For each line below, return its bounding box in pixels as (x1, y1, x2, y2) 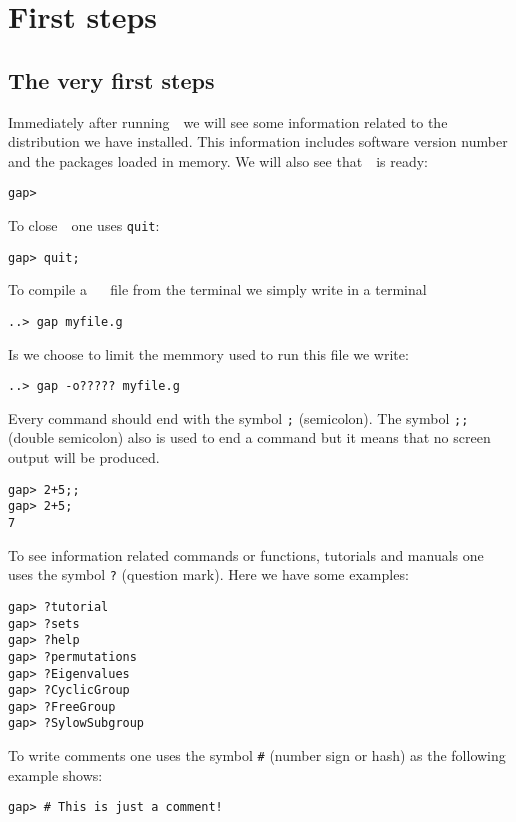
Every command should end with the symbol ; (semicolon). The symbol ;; (8, 407, 469, 428)
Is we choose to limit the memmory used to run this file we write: (8, 343, 409, 364)
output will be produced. (8, 447, 160, 468)
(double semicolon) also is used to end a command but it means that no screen (8, 427, 491, 448)
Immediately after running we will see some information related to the (8, 111, 448, 132)
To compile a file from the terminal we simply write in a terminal (8, 279, 427, 300)
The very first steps (8, 64, 215, 95)
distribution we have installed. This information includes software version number (8, 131, 508, 152)
